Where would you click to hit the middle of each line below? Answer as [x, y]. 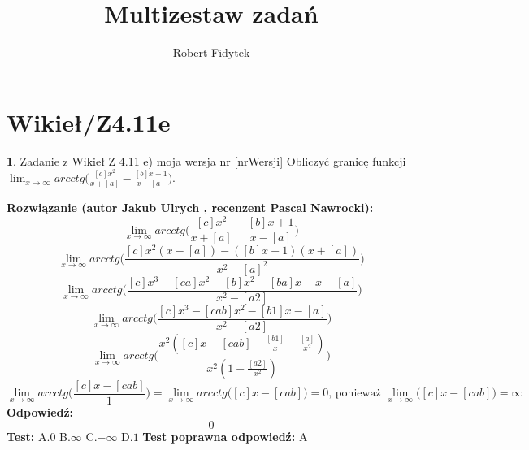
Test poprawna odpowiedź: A [225, 436]
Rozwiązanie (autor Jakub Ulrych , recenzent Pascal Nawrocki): [190, 208]
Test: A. [28, 436]
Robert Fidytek [211, 52]
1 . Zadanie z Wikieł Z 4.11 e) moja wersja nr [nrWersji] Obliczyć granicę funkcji [206, 160]
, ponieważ [355, 394]
